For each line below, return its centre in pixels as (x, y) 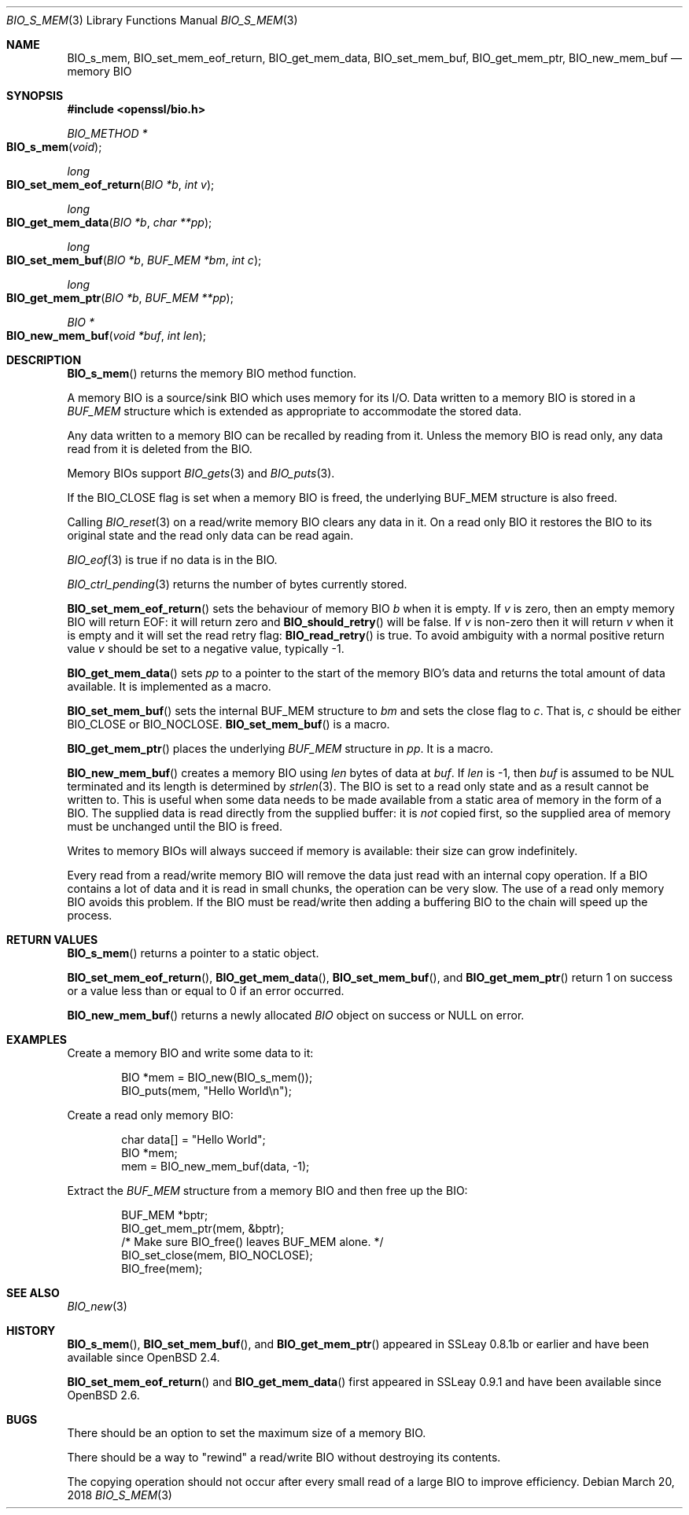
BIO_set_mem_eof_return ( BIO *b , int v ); (111, 184)
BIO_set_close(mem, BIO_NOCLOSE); (217, 1255)
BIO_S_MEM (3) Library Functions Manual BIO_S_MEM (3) (152, 20)
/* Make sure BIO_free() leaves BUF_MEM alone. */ (252, 1242)
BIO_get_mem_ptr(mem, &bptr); (203, 1228)
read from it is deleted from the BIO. (160, 449)
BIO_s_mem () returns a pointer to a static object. (193, 953)
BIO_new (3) (97, 1306)
